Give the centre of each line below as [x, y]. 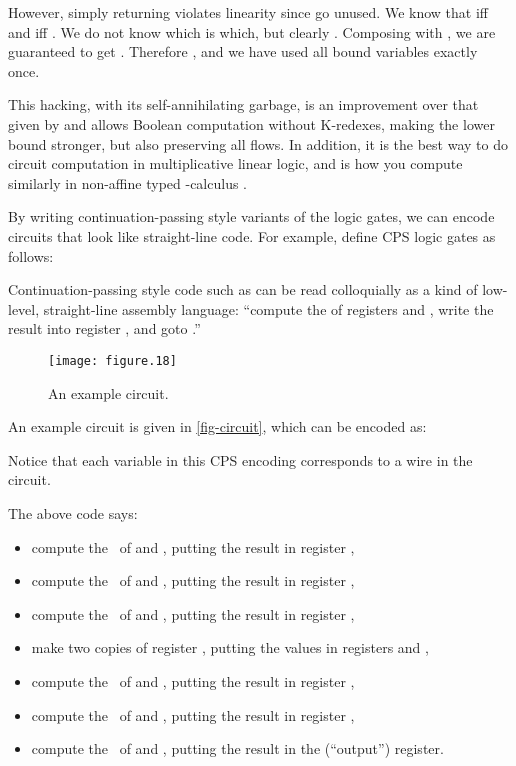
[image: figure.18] [112, 360]
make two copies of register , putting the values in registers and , [230, 647]
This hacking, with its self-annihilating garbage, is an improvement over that [243, 104]
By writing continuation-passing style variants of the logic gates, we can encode [251, 216]
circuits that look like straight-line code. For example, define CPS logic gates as [252, 235]
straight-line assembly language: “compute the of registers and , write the [268, 308]
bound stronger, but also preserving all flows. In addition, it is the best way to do [258, 143]
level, [24, 308]
